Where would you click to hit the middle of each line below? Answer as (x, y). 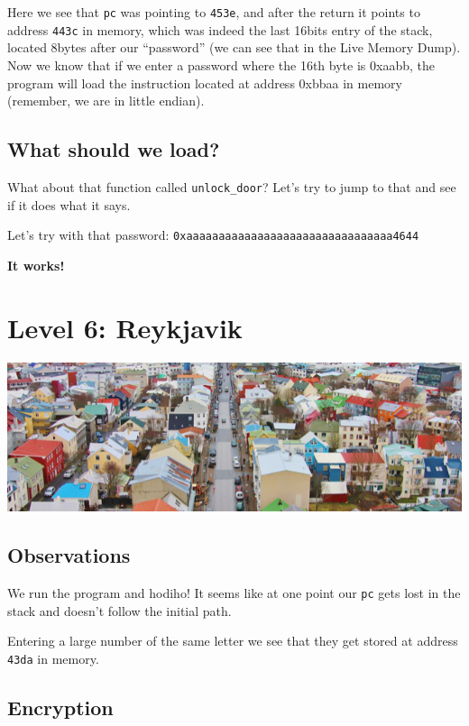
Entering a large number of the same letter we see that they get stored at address (233, 641)
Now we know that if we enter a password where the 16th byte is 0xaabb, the (221, 64)
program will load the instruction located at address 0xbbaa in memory (205, 83)
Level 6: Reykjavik (125, 327)
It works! (36, 265)
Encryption (60, 708)
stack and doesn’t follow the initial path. (120, 610)
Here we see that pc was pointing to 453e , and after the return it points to (214, 12)
